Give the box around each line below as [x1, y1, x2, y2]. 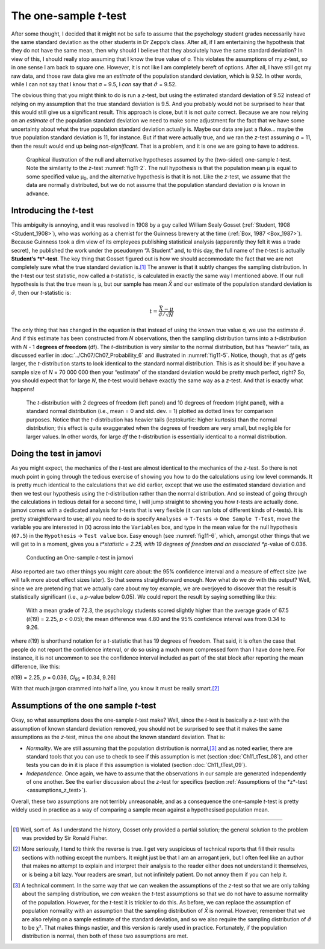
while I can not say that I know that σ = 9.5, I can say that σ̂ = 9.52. [11, 80, 177, 87]
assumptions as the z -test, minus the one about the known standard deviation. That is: [11, 733, 226, 741]
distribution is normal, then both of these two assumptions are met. [22, 932, 188, 940]
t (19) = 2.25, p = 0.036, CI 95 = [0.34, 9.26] [11, 674, 116, 683]
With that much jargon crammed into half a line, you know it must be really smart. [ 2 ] [11, 685, 220, 692]
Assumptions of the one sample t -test [11, 701, 156, 711]
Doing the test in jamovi [11, 449, 102, 459]
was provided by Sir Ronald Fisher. [22, 834, 108, 842]
